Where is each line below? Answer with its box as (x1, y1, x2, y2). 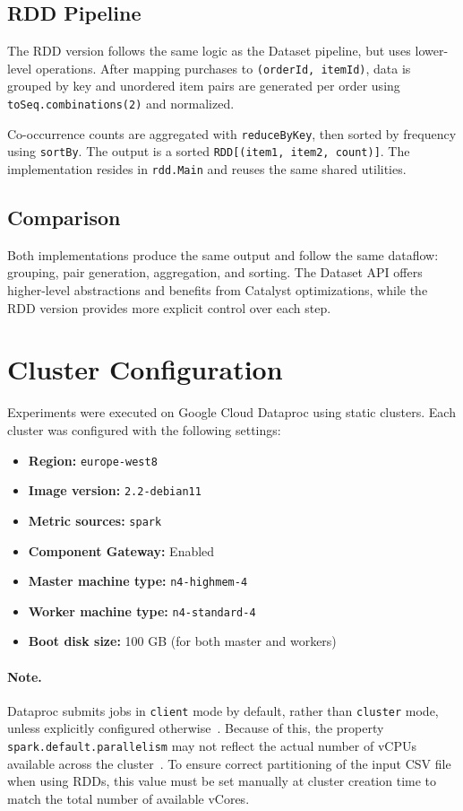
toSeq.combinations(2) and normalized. (7, 94, 235, 113)
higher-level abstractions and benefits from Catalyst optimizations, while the (7, 281, 428, 300)
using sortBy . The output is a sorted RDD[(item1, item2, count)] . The (7, 142, 410, 161)
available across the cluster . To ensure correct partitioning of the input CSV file (7, 754, 451, 772)
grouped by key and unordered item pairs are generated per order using (7, 76, 400, 95)
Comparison (7, 204, 121, 231)
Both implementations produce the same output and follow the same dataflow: (7, 245, 439, 264)
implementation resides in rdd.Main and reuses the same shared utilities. (7, 160, 407, 179)
